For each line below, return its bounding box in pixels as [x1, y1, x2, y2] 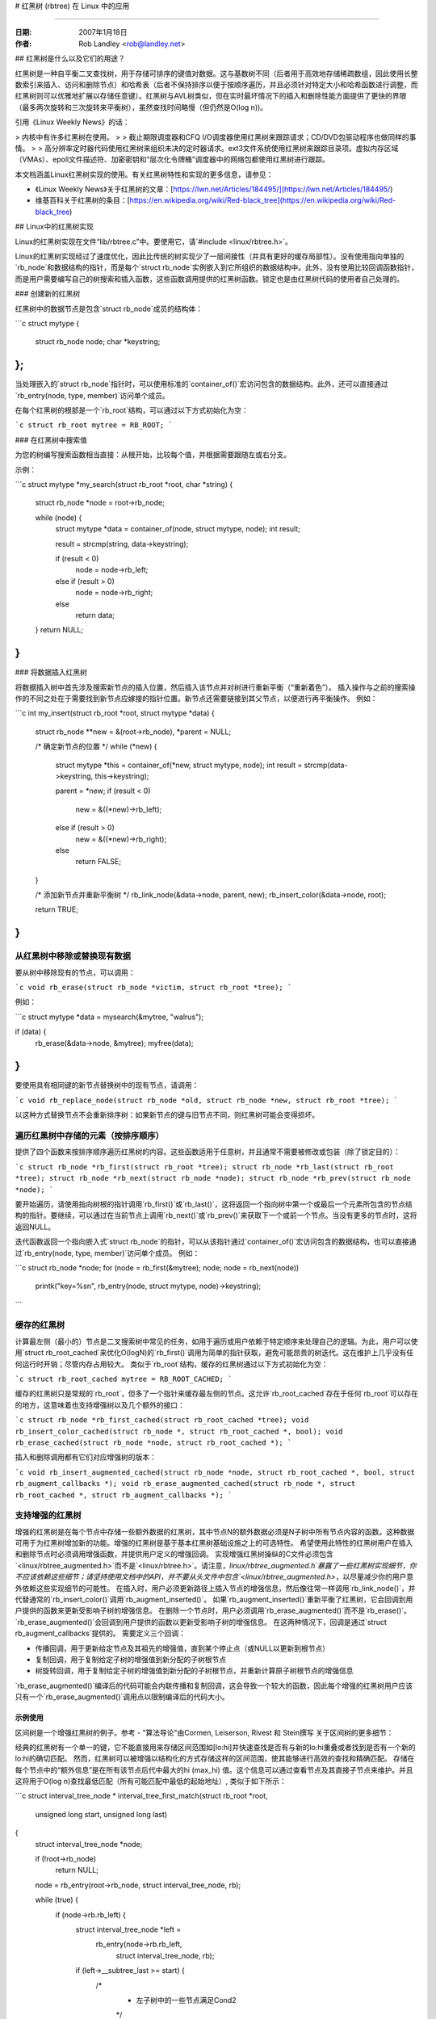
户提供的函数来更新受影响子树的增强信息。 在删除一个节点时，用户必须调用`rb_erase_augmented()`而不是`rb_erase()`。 [15, 1606, 412, 1615]
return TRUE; [35, 905, 78, 914]
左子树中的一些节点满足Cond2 [136, 1995, 237, 2004]
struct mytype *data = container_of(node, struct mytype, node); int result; [55, 524, 300, 534]
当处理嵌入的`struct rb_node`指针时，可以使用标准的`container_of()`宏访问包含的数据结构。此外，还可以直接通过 [15, 380, 388, 389]
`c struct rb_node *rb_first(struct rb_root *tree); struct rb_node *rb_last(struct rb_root [15, 1162, 395, 1171]
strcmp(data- [304, 760, 348, 770]
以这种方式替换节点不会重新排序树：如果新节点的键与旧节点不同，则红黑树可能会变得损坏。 [15, 1110, 319, 1120]
